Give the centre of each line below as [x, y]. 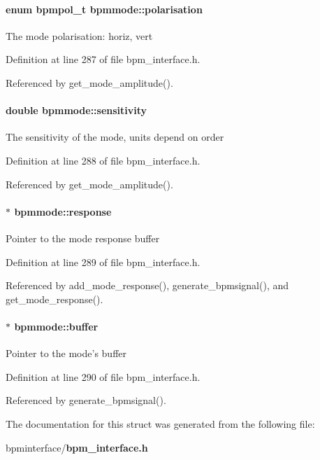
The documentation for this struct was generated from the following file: [160, 423]
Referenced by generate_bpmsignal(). [86, 400]
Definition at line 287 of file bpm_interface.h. [103, 59]
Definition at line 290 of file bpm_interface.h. [103, 376]
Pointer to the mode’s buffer [66, 353]
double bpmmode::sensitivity [77, 110]
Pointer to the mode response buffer [83, 238]
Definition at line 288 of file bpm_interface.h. [103, 160]
